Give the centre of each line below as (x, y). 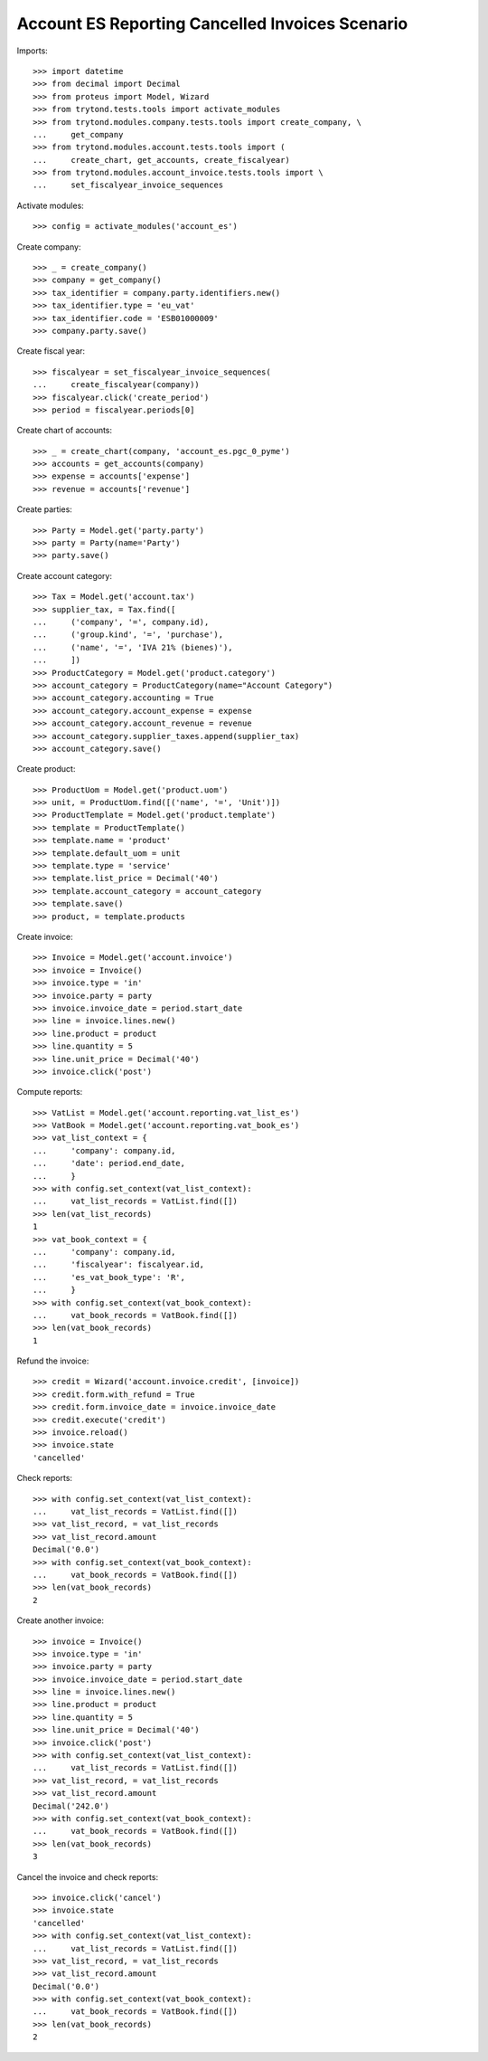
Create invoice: (45, 936)
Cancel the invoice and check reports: (87, 1876)
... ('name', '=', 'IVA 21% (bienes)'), (133, 647)
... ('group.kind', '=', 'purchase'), (128, 635)
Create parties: (44, 509)
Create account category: (65, 575)
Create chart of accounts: (65, 431)
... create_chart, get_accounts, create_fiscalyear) (162, 160)
